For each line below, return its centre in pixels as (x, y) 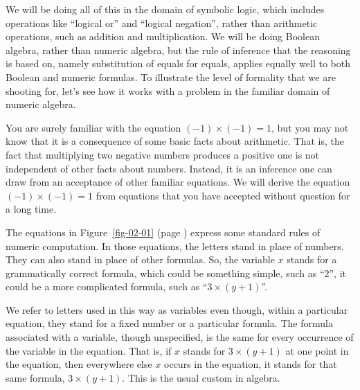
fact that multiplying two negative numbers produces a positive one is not (163, 154)
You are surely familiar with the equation (93, 127)
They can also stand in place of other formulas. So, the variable (140, 259)
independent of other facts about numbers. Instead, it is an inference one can (169, 168)
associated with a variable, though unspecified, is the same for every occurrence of (180, 337)
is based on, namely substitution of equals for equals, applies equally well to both (178, 63)
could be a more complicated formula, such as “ (107, 286)
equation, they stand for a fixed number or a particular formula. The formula (169, 323)
